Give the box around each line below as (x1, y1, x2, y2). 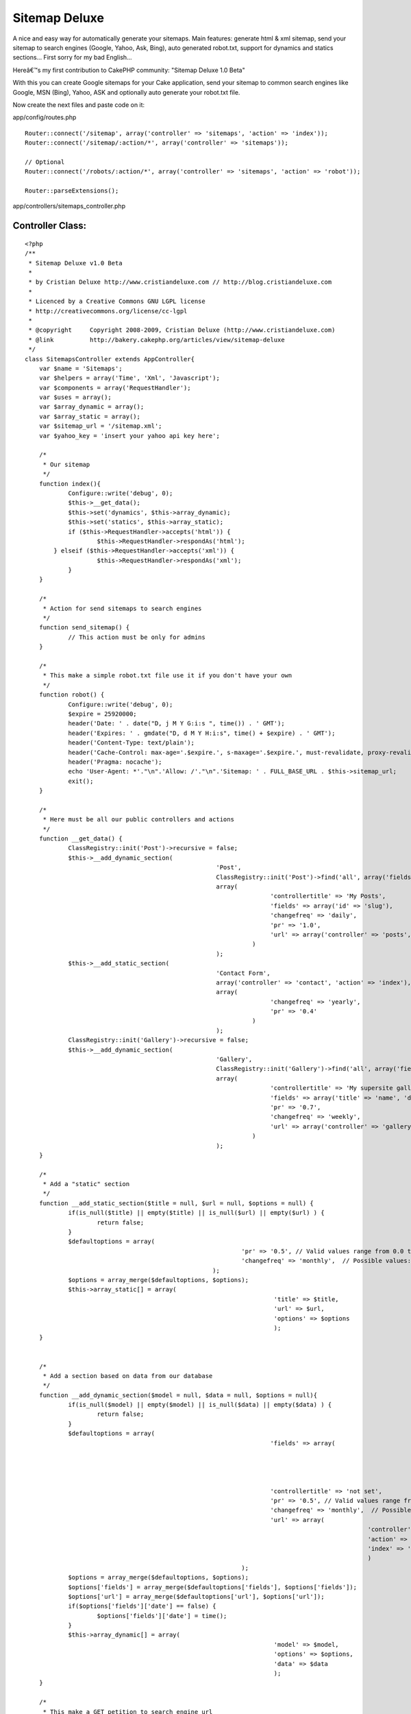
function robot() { (38, 691, 105, 699)
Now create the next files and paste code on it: (12, 100, 145, 109)
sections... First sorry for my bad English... (12, 53, 133, 62)
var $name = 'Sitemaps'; (38, 364, 123, 372)
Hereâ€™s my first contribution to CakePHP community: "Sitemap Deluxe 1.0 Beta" (12, 66, 246, 74)
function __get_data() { (38, 835, 123, 843)
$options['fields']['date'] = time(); (97, 1612, 227, 1619)
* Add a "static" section (42, 1180, 130, 1188)
